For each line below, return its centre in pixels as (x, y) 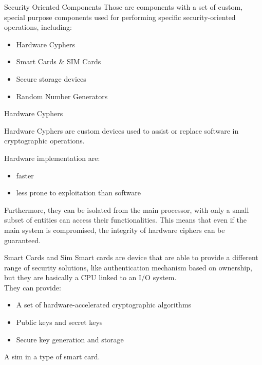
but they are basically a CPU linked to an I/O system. (90, 277)
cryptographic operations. (44, 141)
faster (25, 175)
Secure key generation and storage (70, 339)
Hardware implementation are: (52, 158)
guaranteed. (23, 240)
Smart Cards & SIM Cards (59, 61)
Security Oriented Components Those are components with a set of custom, (124, 7)
